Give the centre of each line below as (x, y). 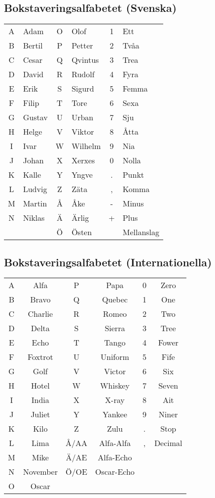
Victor (115, 371)
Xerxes (83, 160)
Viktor (83, 132)
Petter (82, 46)
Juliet (40, 414)
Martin (35, 203)
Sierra (115, 328)
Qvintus (85, 60)
